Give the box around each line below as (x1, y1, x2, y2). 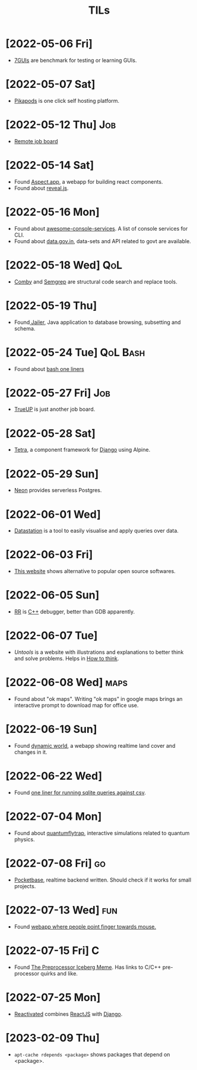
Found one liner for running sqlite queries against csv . (14, 789, 146, 796)
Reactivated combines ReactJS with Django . (14, 1010, 123, 1017)
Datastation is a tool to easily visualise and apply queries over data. (14, 527, 179, 534)
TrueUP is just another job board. (14, 405, 96, 413)
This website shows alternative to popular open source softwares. (14, 568, 176, 575)
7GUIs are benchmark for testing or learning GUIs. (14, 56, 137, 64)
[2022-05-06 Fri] (5, 37, 93, 51)
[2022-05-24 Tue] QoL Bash (5, 345, 145, 359)
